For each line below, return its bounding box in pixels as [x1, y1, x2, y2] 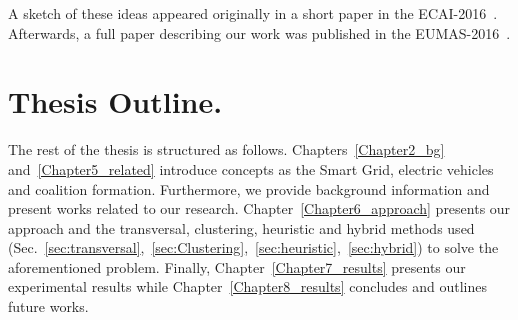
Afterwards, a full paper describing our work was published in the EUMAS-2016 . [8, 22, 511, 43]
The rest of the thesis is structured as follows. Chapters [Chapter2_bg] [8, 139, 445, 160]
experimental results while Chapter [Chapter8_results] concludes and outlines [8, 276, 488, 297]
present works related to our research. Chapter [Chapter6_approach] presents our [8, 198, 511, 219]
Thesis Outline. [8, 81, 223, 122]
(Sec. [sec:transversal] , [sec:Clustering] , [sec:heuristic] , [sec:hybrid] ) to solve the [8, 237, 499, 258]
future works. [8, 296, 89, 317]
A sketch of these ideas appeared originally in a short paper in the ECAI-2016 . [8, 3, 498, 23]
